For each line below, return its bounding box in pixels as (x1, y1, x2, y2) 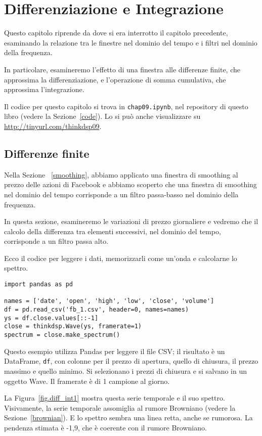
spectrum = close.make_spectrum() (4, 331, 120, 339)
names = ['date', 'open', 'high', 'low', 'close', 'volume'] (4, 297, 214, 305)
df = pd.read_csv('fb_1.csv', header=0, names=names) (4, 306, 189, 314)
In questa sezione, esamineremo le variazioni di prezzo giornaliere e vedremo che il (4, 216, 258, 227)
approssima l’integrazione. (4, 84, 84, 95)
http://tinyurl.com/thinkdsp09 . (4, 120, 102, 131)
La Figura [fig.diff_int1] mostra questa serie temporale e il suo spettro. (4, 393, 225, 403)
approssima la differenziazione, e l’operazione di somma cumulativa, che (4, 74, 226, 84)
